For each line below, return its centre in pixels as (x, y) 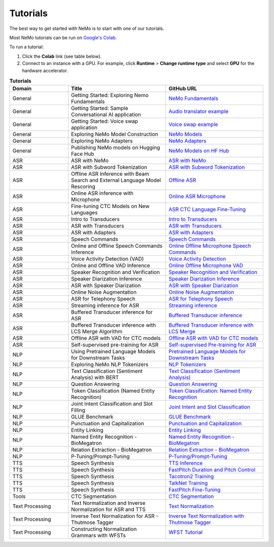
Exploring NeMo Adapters (102, 141)
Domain (22, 89)
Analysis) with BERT (95, 378)
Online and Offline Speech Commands (117, 246)
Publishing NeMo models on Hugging (116, 148)
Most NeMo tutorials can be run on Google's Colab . (63, 38)
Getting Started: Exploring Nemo (110, 95)
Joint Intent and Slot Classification (209, 407)
